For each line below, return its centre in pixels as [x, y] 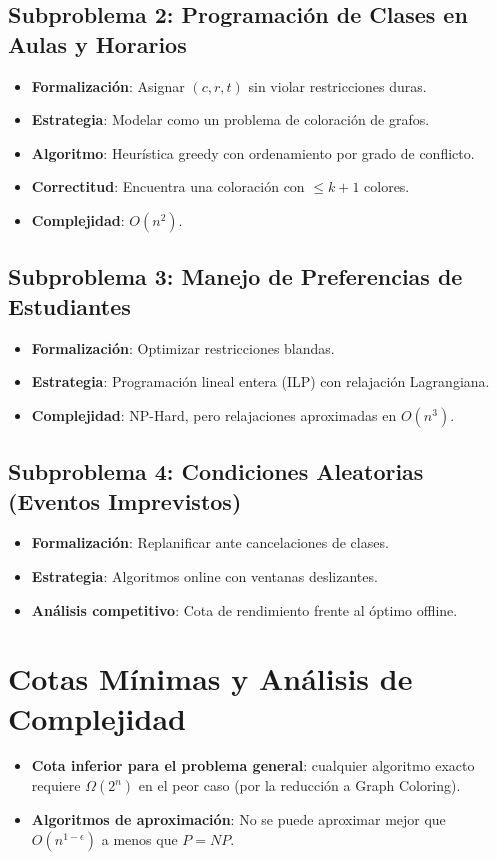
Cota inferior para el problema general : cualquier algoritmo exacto [253, 765]
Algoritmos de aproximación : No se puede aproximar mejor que [238, 819]
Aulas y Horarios [97, 43]
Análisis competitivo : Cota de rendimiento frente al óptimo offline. [244, 609]
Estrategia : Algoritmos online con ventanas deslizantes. [204, 575]
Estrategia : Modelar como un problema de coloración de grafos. [230, 119]
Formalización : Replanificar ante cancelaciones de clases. [210, 542]
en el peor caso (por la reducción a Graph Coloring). [299, 785]
